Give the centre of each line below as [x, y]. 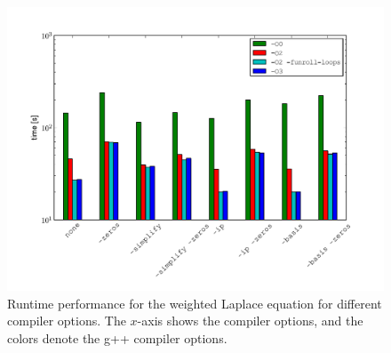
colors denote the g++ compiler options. [117, 338]
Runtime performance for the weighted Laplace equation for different [195, 303]
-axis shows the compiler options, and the [250, 321]
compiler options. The [67, 321]
